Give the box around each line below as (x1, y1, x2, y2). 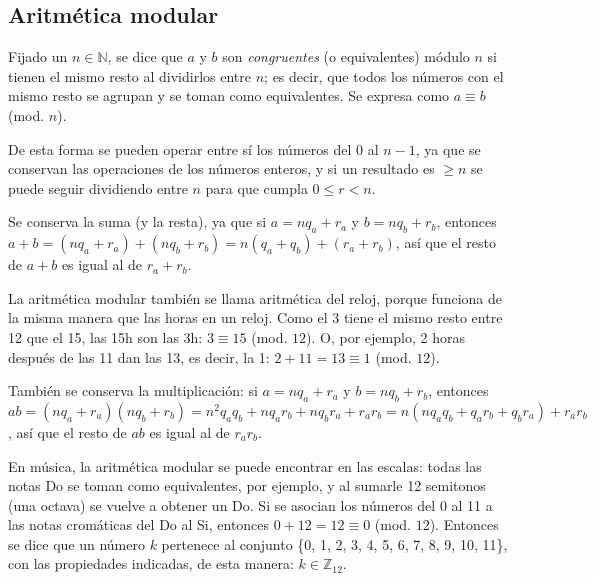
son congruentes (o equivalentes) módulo (222, 46, 470, 67)
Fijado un (8, 46, 68, 67)
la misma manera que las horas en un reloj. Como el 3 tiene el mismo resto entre (8, 307, 503, 328)
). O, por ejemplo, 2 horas (306, 326, 465, 347)
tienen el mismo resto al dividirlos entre (8, 65, 251, 86)
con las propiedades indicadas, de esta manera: (8, 553, 294, 574)
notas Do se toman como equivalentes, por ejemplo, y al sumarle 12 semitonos (8, 475, 486, 496)
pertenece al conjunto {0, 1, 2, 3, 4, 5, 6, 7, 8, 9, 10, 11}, (161, 533, 508, 554)
